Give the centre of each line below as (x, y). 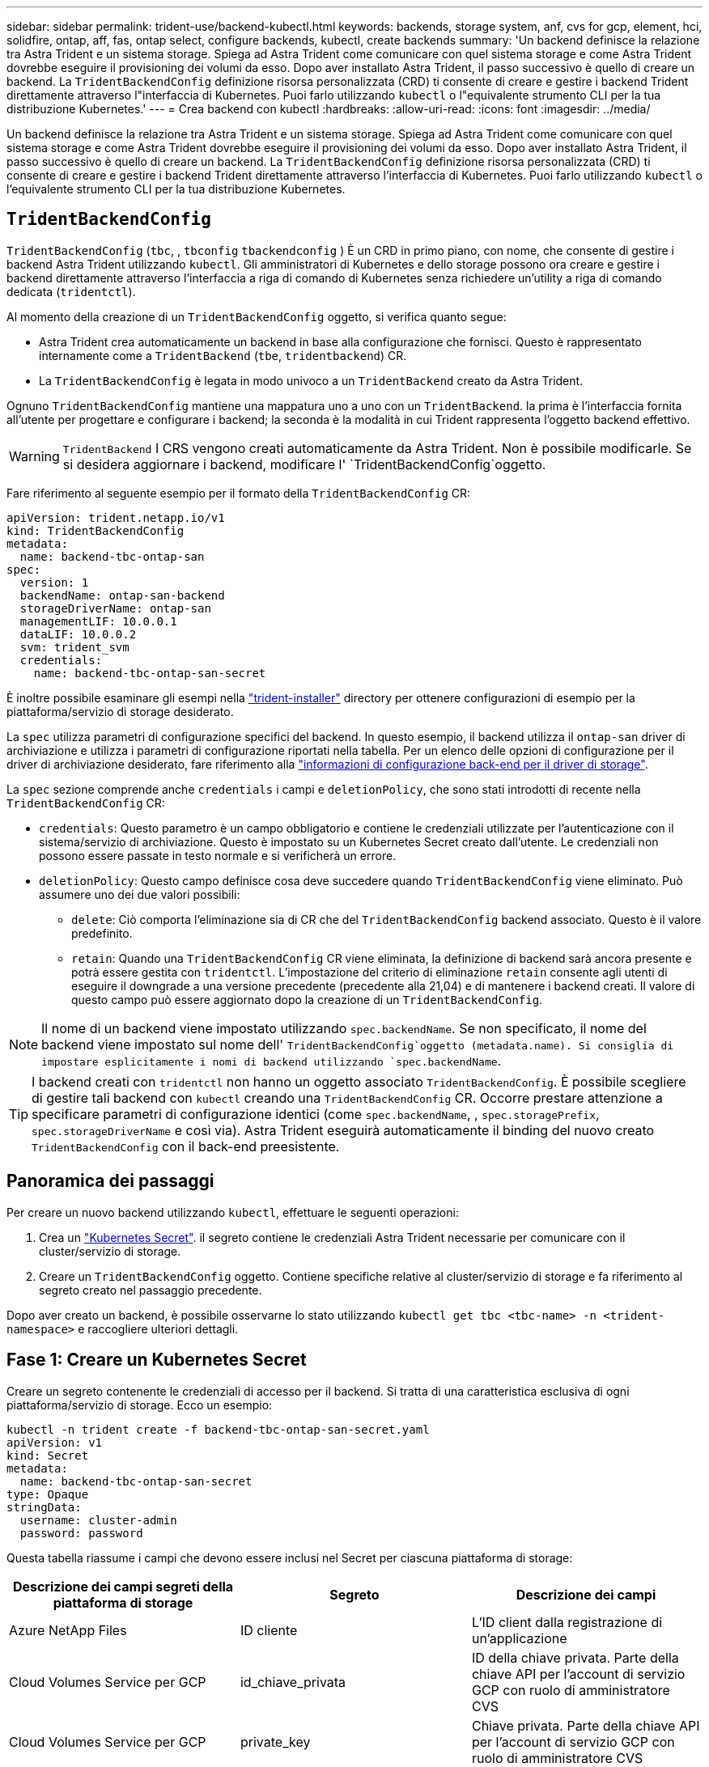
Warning (34, 456)
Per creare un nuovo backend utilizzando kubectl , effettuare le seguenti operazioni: (233, 1212)
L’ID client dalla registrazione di (567, 1622)
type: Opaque (48, 1494)
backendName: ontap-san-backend (122, 595)
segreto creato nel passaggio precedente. (151, 1290)
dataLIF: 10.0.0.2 (78, 634)
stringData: (44, 1507)
